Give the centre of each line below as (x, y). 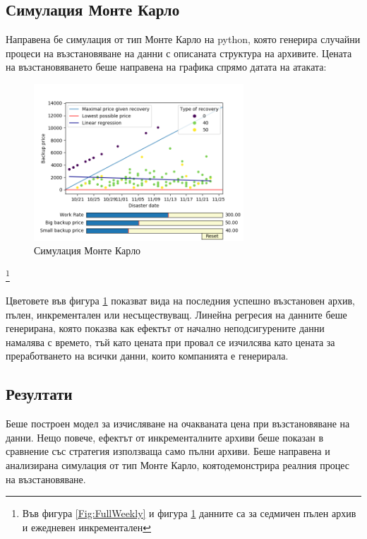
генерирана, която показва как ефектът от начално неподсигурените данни (165, 328)
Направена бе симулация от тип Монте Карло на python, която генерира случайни (183, 39)
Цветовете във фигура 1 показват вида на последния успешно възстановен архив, (180, 301)
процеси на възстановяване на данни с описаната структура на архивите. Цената (179, 53)
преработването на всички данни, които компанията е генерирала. (147, 356)
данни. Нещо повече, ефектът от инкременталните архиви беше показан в (165, 437)
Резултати (39, 394)
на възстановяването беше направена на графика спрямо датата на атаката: (166, 67)
